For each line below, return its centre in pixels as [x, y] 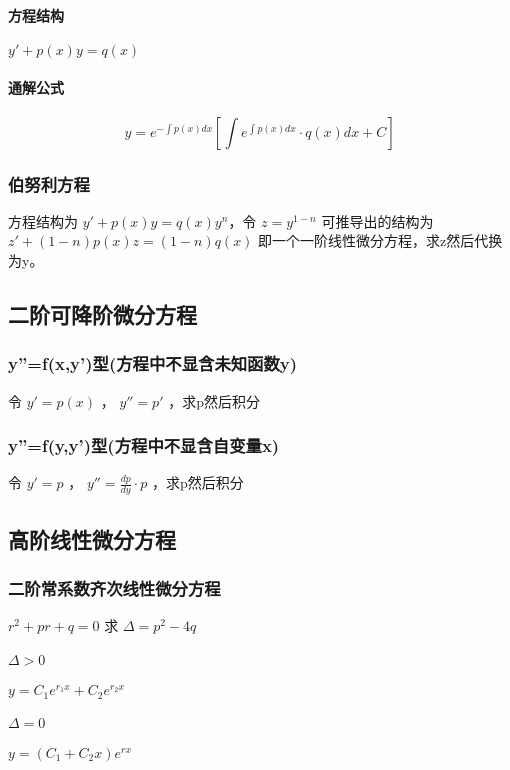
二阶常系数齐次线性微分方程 [114, 587]
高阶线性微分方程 [92, 538]
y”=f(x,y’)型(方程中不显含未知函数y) [153, 363]
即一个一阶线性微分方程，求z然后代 [373, 240]
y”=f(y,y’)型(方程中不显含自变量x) [144, 445]
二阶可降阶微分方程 [102, 313]
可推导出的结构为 [377, 220]
